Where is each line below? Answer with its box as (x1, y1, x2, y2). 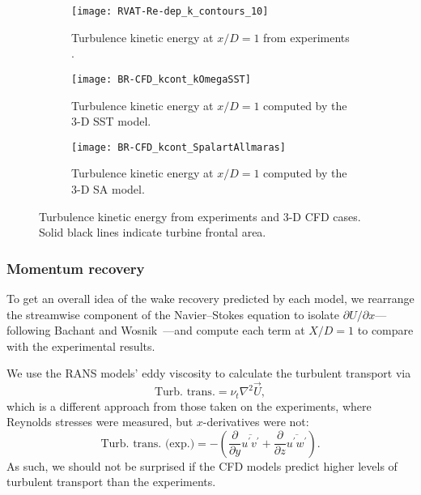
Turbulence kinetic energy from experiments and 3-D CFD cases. (39, 207, 361, 224)
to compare (357, 322, 414, 339)
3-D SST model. (71, 113, 151, 130)
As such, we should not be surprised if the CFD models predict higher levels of (6, 457, 398, 474)
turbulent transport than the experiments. (6, 473, 216, 490)
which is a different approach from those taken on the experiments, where (6, 397, 372, 414)
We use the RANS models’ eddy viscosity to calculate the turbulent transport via (6, 365, 411, 382)
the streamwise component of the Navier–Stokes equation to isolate (6, 305, 340, 322)
